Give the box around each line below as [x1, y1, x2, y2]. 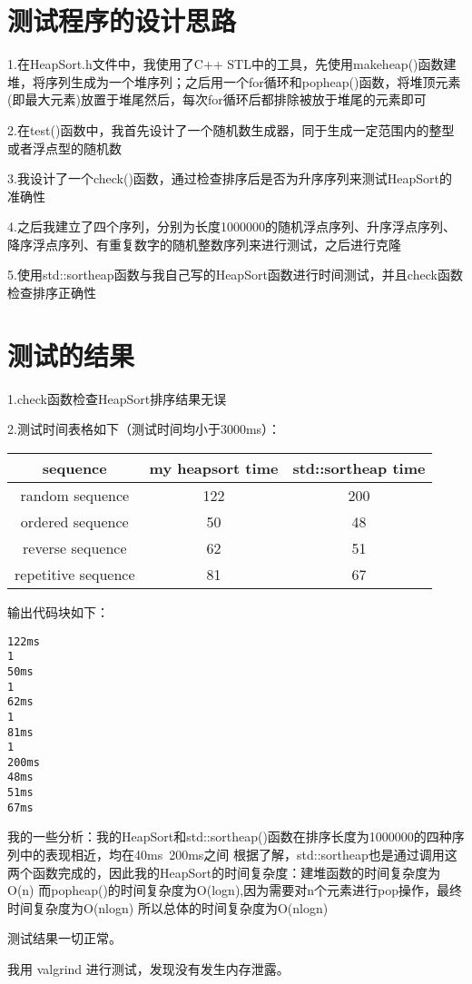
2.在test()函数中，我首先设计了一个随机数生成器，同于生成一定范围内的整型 [7, 120, 455, 139]
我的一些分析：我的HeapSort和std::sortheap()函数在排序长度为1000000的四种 [7, 827, 452, 846]
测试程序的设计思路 [7, 2, 237, 39]
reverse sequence [23, 536, 127, 558]
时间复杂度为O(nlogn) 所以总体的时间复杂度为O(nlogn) [7, 898, 329, 917]
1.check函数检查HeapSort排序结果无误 [7, 389, 227, 408]
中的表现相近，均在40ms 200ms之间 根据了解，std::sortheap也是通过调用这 [19, 845, 457, 864]
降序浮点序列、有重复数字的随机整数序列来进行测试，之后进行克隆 [7, 234, 401, 253]
